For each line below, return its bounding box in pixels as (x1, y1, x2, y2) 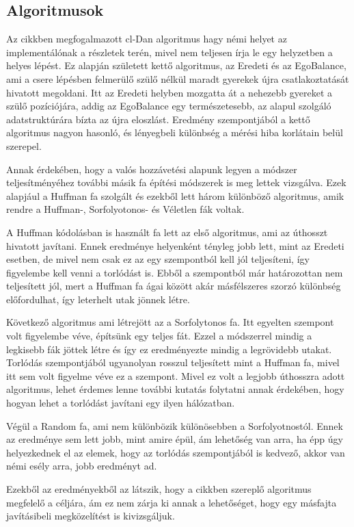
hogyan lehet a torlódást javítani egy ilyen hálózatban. (6, 396, 235, 410)
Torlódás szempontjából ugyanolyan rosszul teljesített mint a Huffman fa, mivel (6, 355, 340, 370)
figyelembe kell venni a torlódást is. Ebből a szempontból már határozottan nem (6, 265, 343, 279)
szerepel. (6, 138, 42, 153)
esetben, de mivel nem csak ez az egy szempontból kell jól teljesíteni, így (6, 252, 310, 266)
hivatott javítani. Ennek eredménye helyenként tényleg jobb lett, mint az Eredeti (6, 238, 344, 253)
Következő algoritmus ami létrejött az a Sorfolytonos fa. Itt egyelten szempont (6, 315, 334, 329)
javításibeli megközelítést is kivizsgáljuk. (6, 509, 175, 523)
